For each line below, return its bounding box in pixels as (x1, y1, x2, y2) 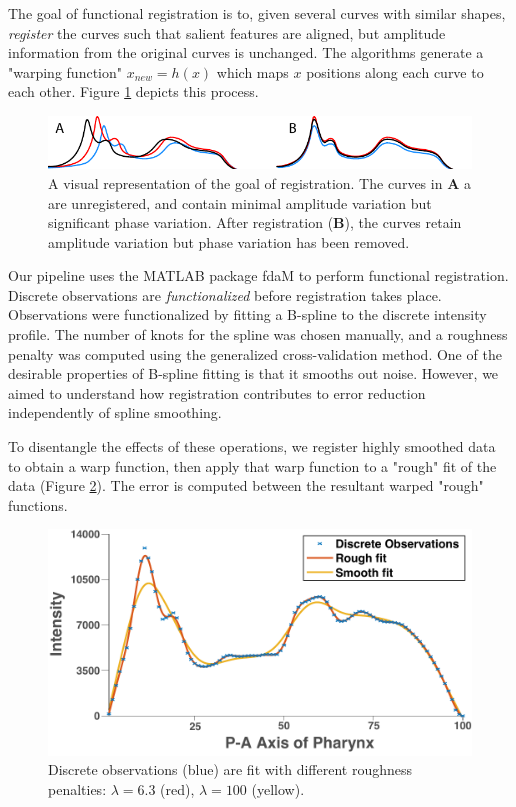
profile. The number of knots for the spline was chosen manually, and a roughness (8, 324, 508, 345)
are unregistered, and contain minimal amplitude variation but (48, 192, 432, 213)
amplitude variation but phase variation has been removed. (48, 231, 410, 252)
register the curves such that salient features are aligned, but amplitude (8, 22, 446, 43)
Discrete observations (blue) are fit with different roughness (48, 759, 412, 780)
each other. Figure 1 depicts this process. (8, 81, 259, 102)
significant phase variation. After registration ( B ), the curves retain (48, 212, 462, 233)
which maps (216, 61, 289, 82)
